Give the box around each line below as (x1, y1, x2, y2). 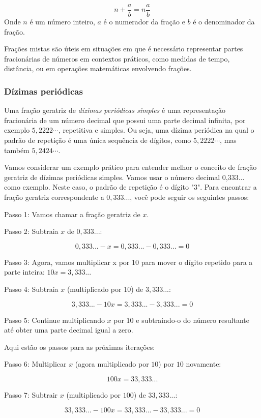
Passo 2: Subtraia (4, 226, 59, 236)
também (4, 144, 30, 155)
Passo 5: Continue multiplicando (4, 314, 105, 325)
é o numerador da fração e (103, 16, 185, 27)
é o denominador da (193, 16, 255, 27)
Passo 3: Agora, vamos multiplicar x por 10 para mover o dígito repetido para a (4, 256, 253, 267)
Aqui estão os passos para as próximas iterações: (4, 341, 155, 352)
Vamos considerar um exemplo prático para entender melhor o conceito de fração (4, 162, 257, 172)
